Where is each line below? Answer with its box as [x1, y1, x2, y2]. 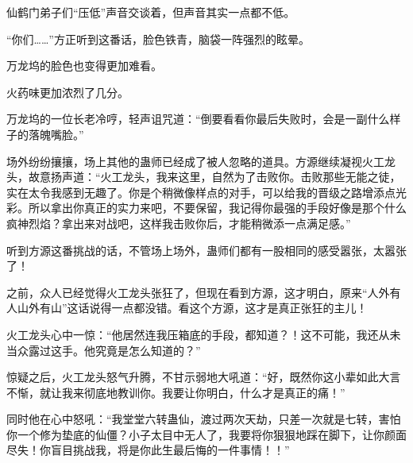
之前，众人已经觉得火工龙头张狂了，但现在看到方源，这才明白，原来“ [6, 284, 368, 300]
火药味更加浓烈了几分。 [6, 83, 129, 100]
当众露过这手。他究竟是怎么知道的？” [6, 341, 201, 358]
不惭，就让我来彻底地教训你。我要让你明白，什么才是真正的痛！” [6, 384, 345, 400]
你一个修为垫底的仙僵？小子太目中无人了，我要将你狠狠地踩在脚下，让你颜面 [6, 426, 407, 442]
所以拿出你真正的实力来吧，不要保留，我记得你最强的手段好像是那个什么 [28, 199, 407, 216]
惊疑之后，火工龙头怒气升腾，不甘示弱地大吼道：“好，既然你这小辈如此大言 [6, 368, 401, 385]
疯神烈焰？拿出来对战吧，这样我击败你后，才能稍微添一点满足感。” [6, 214, 351, 231]
